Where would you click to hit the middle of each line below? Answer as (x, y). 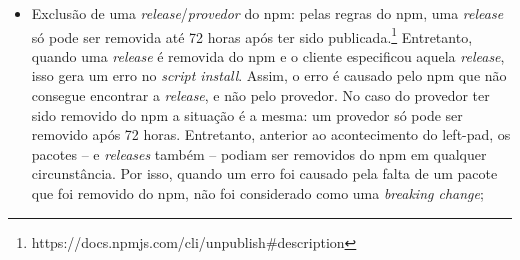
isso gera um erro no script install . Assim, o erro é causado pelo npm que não (269, 75)
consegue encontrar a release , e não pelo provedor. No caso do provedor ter (260, 95)
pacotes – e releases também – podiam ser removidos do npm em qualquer (259, 153)
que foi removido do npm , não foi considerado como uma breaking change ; (257, 193)
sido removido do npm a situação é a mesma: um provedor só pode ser (247, 114)
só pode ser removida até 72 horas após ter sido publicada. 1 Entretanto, (252, 35)
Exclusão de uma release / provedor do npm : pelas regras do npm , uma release (267, 13)
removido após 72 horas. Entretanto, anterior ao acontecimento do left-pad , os (271, 134)
